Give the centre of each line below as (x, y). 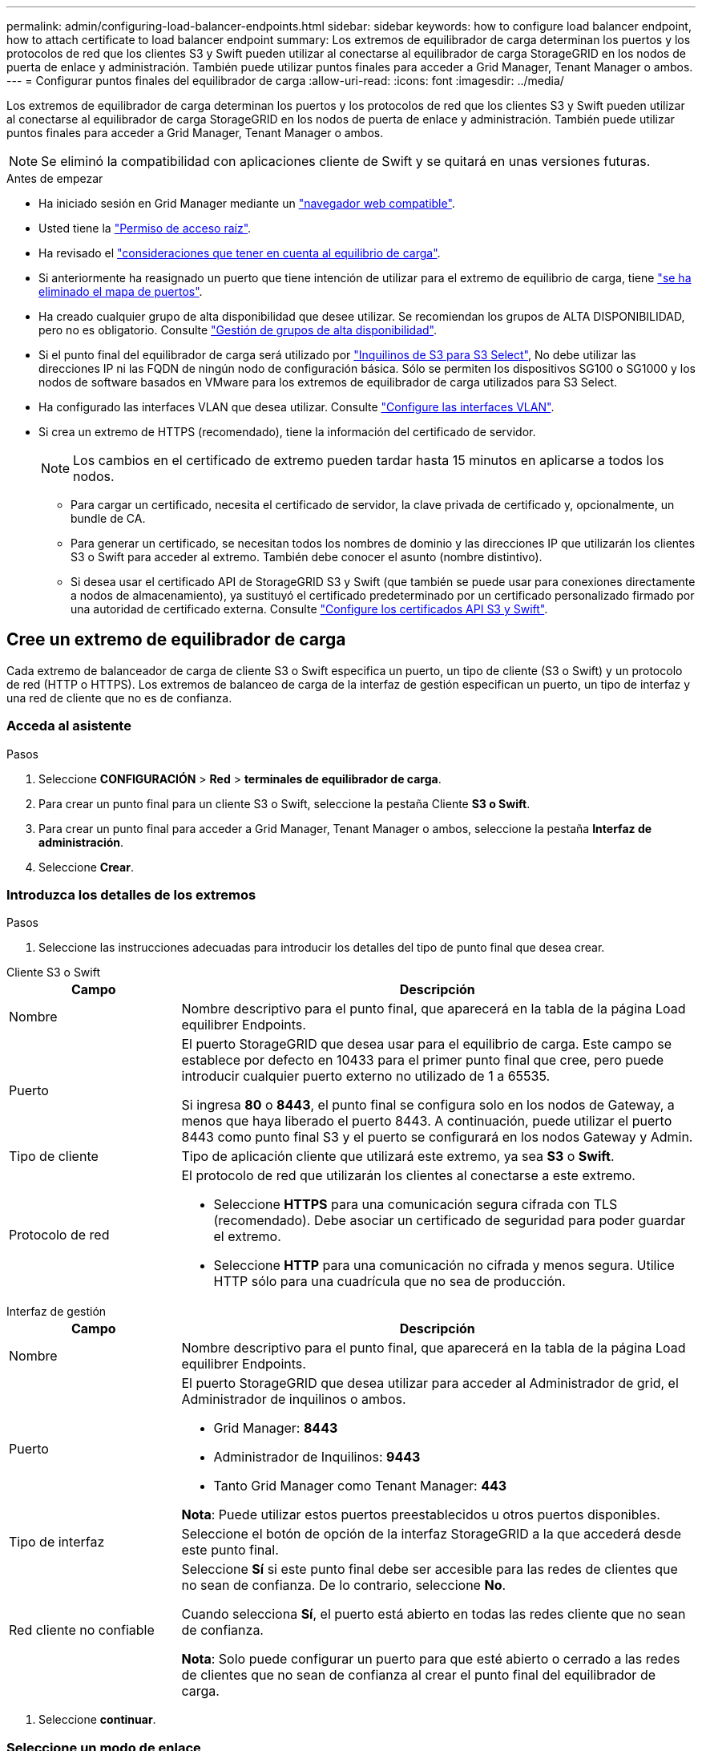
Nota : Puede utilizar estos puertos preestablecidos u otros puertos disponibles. (421, 1515)
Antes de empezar (55, 178)
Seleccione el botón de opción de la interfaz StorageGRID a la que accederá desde (432, 1534)
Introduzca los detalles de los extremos (131, 894)
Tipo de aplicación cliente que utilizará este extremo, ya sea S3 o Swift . (398, 1157)
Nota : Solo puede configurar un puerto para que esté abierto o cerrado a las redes (431, 1659)
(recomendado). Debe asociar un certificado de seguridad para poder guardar (450, 1221)
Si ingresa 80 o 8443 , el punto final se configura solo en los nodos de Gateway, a (428, 1105)
